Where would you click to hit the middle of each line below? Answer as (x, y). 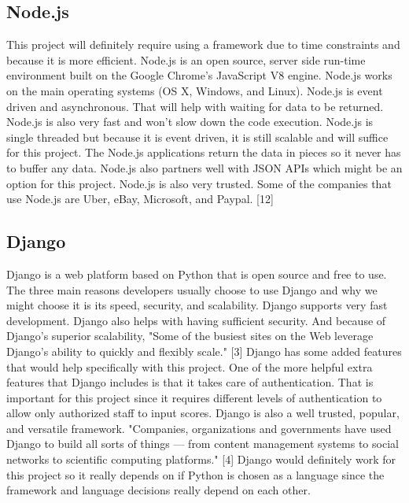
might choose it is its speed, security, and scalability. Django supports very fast (197, 305)
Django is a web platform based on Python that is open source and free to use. (197, 274)
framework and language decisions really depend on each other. (158, 490)
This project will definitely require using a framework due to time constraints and (203, 44)
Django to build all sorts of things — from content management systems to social (203, 444)
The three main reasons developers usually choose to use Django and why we (192, 289)
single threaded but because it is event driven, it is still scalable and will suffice (197, 137)
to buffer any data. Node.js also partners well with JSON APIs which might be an (204, 167)
